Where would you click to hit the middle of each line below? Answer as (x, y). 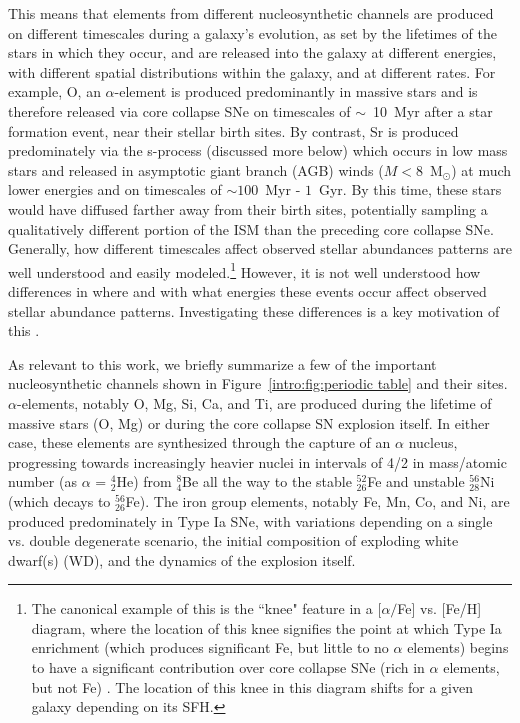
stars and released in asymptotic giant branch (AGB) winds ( (196, 169)
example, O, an (54, 91)
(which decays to (59, 500)
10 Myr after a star (433, 110)
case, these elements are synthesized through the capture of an (199, 442)
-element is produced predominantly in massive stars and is (296, 91)
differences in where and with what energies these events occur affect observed (247, 290)
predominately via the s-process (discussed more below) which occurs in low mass (258, 150)
